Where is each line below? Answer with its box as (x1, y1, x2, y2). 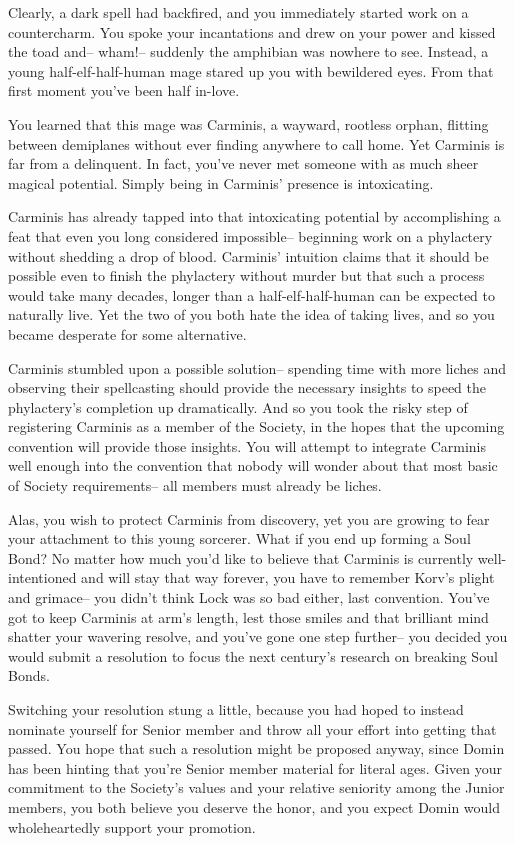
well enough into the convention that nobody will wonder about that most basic (8, 455, 498, 476)
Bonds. (8, 665, 50, 686)
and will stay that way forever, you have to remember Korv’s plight (81, 567, 495, 588)
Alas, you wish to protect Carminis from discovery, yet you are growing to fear (8, 508, 490, 529)
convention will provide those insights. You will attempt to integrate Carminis (8, 435, 486, 456)
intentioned (8, 567, 77, 588)
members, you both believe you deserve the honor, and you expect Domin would (8, 796, 501, 817)
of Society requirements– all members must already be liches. (8, 475, 382, 496)
